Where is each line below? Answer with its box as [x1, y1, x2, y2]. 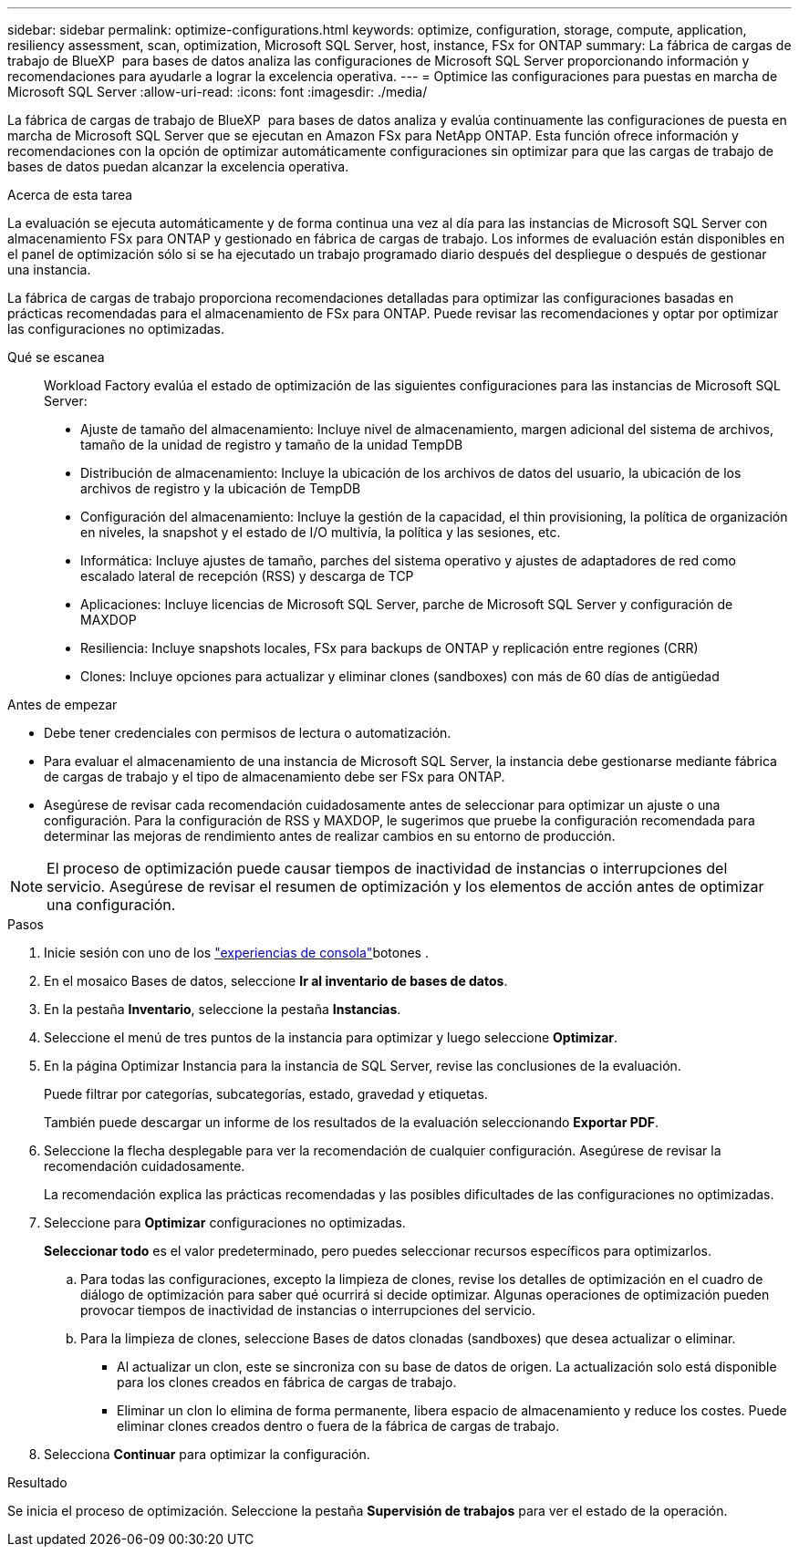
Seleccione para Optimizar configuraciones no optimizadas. [44, 1215, 406, 1230]
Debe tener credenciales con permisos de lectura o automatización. [44, 725, 451, 741]
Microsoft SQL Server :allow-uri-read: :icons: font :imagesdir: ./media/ [7, 84, 428, 99]
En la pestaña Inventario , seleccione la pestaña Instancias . [44, 1001, 401, 1017]
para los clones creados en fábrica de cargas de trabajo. [117, 1374, 457, 1390]
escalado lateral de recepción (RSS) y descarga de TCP [80, 568, 414, 584]
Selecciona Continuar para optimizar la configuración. [44, 1446, 370, 1462]
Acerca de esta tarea [7, 187, 133, 202]
